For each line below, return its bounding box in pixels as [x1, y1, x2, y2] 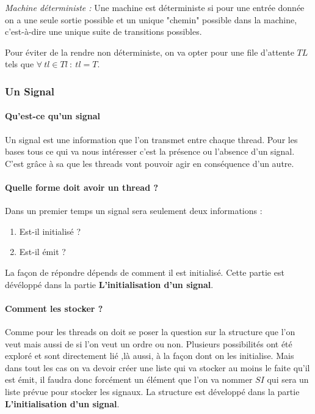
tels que [5, 57, 34, 70]
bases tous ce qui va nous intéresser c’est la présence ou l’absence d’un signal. [5, 145, 295, 158]
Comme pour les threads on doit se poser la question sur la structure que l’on [5, 325, 295, 338]
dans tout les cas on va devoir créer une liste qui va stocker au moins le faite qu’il [5, 361, 310, 374]
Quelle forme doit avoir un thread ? [5, 180, 159, 193]
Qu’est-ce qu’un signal [5, 109, 101, 122]
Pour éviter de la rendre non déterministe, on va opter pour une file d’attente [5, 45, 294, 58]
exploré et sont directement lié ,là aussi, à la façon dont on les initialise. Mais [5, 349, 294, 362]
